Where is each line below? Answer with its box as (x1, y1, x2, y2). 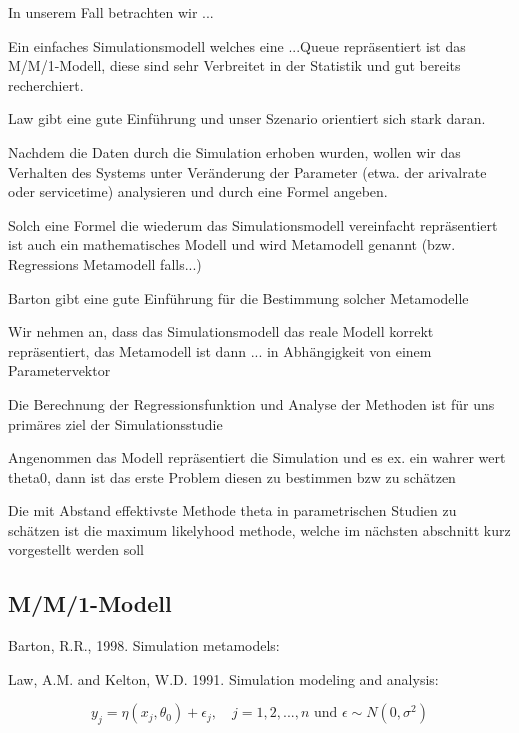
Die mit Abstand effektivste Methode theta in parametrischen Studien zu (8, 500, 457, 521)
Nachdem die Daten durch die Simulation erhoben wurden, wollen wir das (8, 141, 461, 162)
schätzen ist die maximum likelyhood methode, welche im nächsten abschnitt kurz (8, 519, 511, 540)
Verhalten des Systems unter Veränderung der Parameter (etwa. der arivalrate (8, 161, 487, 182)
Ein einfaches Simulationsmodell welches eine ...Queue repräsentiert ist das (8, 35, 466, 56)
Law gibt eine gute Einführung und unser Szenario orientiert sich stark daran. (8, 108, 486, 129)
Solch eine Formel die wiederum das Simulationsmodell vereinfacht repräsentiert (8, 214, 498, 235)
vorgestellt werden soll (8, 539, 144, 560)
